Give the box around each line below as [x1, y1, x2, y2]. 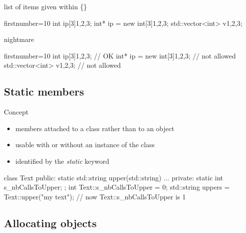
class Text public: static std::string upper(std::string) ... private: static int [4, 172, 223, 182]
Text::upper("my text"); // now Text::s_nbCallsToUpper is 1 [4, 191, 186, 201]
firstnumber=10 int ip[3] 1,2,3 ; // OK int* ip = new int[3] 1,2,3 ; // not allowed [4, 50, 236, 60]
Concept [4, 107, 29, 117]
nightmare [4, 34, 34, 44]
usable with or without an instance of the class [15, 139, 155, 150]
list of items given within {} [4, 1, 87, 11]
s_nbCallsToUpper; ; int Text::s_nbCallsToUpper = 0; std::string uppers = [4, 182, 230, 192]
